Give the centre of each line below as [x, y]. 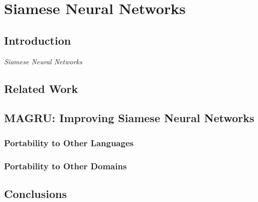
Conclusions [36, 193]
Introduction [38, 40]
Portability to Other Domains [66, 166]
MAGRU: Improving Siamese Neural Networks [129, 118]
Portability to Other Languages [69, 142]
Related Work [41, 88]
